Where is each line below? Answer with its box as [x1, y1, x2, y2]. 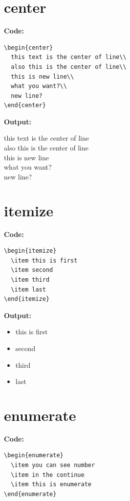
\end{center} [4, 102, 46, 109]
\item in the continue [11, 471, 85, 478]
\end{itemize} [4, 295, 50, 303]
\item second [11, 266, 53, 274]
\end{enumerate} [4, 490, 57, 498]
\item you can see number [11, 462, 95, 469]
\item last [11, 286, 46, 293]
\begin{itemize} [4, 247, 57, 255]
